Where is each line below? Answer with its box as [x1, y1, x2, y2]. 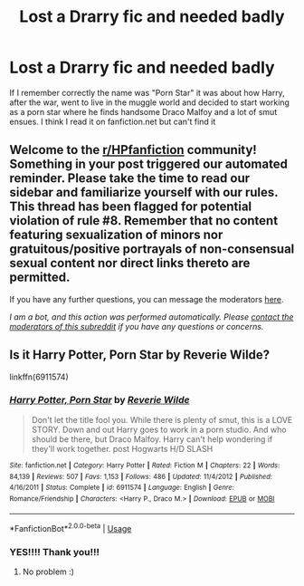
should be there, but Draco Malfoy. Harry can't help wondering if [31, 433, 273, 445]
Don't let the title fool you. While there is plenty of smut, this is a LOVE [31, 414, 293, 425]
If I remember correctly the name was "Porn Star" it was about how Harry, [9, 87, 285, 98]
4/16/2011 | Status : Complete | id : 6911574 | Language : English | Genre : [9, 483, 235, 493]
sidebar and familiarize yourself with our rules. [9, 185, 279, 200]
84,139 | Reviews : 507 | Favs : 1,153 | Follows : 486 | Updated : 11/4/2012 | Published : [9, 472, 273, 481]
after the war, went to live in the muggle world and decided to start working [9, 97, 290, 108]
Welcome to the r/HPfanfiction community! [9, 142, 258, 158]
